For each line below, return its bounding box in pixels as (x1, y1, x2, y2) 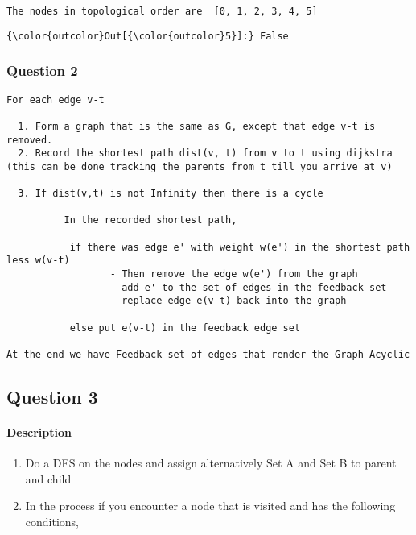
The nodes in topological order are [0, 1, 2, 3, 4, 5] (6, 6, 318, 17)
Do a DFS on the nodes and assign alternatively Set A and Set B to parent (25, 454, 397, 471)
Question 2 (6, 60, 78, 81)
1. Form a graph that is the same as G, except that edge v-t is (18, 120, 376, 132)
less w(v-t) (6, 255, 70, 267)
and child (25, 470, 72, 487)
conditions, (25, 513, 80, 530)
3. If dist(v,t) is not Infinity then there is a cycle (18, 188, 323, 200)
